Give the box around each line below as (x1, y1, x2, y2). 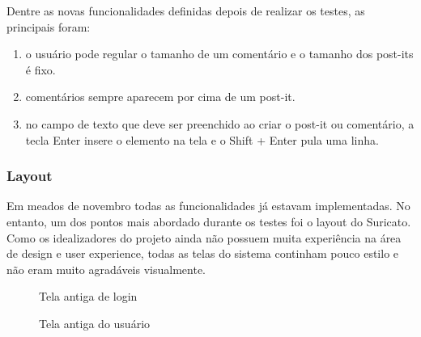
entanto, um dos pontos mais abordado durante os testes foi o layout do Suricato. (6, 213, 411, 230)
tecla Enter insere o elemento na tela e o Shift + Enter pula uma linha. (25, 131, 379, 148)
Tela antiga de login (39, 288, 138, 305)
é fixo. (25, 61, 56, 78)
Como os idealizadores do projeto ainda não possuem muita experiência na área (6, 229, 402, 246)
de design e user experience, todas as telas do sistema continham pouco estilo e (6, 245, 399, 262)
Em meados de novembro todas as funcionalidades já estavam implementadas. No (6, 197, 410, 214)
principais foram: (6, 18, 91, 35)
